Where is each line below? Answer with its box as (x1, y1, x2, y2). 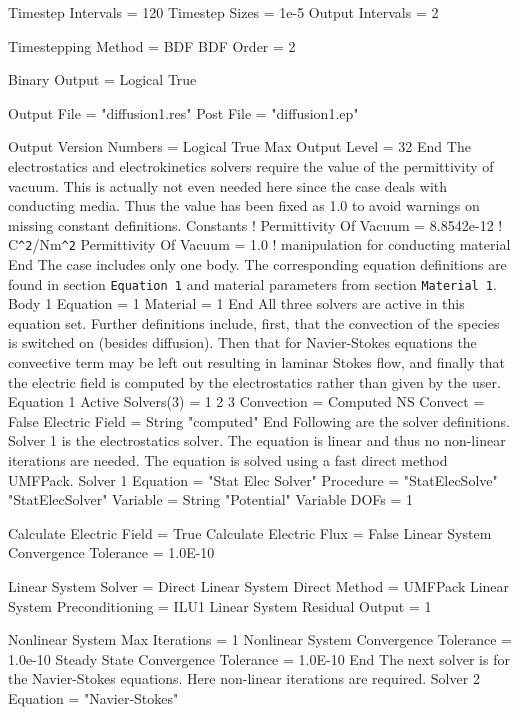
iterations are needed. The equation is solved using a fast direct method (8, 450, 448, 470)
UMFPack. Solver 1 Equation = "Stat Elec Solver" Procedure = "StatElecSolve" (8, 469, 498, 490)
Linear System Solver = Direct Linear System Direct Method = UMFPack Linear (8, 575, 510, 596)
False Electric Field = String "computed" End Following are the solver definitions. (8, 410, 510, 431)
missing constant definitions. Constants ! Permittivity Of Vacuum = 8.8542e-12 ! (8, 214, 503, 235)
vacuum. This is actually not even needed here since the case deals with (8, 175, 448, 196)
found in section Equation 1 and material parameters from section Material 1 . (8, 273, 497, 294)
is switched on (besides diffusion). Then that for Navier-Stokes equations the (8, 332, 477, 353)
